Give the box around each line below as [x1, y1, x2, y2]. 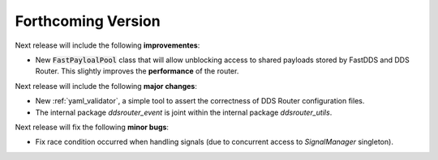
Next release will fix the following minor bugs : [15, 122, 170, 132]
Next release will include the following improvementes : [15, 40, 200, 50]
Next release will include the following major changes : [15, 81, 198, 91]
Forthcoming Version [15, 12, 161, 30]
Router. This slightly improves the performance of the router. [35, 66, 239, 76]
